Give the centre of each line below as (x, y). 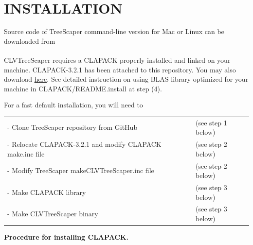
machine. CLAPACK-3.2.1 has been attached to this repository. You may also (120, 69)
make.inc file (26, 153)
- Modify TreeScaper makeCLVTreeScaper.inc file (81, 170)
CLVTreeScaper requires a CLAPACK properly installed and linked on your (117, 60)
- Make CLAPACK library (47, 192)
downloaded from (30, 41)
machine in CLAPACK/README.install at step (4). (83, 88)
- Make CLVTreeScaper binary (53, 214)
